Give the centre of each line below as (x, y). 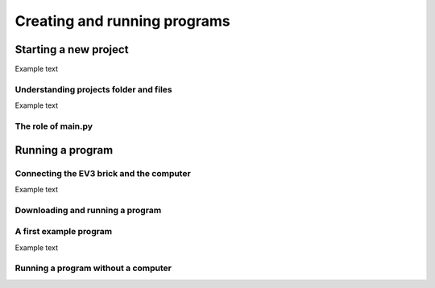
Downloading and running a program (88, 210)
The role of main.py (54, 126)
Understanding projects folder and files (93, 89)
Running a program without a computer (93, 268)
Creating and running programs (122, 21)
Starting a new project (72, 49)
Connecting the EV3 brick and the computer (103, 173)
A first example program (64, 232)
